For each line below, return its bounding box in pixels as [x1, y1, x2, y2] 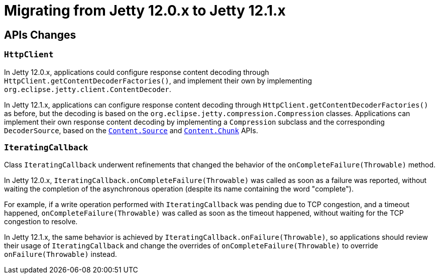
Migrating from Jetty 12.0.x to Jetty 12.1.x [4, 2, 286, 19]
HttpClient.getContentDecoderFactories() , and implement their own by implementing [4, 76, 312, 85]
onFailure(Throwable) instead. [4, 250, 117, 259]
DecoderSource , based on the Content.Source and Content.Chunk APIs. [4, 126, 258, 135]
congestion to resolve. [4, 217, 78, 226]
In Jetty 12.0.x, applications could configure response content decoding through [4, 67, 269, 76]
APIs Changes [4, 28, 76, 41]
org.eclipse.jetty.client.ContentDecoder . [4, 84, 171, 94]
